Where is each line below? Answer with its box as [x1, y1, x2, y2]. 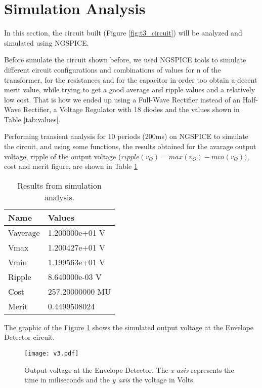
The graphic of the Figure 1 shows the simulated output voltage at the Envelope [4, 322, 254, 332]
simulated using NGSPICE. [4, 37, 89, 48]
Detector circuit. [4, 332, 55, 342]
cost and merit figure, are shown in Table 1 [4, 161, 138, 171]
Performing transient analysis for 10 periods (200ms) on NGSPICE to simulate [4, 131, 248, 142]
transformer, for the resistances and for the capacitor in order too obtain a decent [4, 74, 257, 85]
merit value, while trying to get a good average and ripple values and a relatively [4, 84, 255, 95]
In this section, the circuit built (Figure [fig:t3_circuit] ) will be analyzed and [4, 27, 242, 38]
